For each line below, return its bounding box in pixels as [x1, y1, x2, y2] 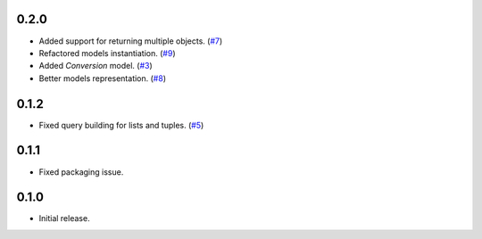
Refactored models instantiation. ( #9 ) [38, 47, 176, 58]
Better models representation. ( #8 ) [38, 72, 167, 84]
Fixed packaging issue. [38, 166, 124, 177]
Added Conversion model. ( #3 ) [38, 61, 154, 71]
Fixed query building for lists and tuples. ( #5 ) [38, 119, 204, 130]
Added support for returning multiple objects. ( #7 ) [38, 36, 223, 46]
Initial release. [38, 213, 90, 224]
